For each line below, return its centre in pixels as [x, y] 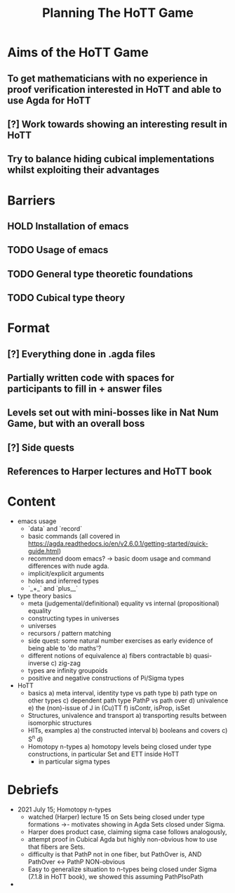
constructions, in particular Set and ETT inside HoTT [103, 754]
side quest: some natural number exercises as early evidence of [120, 641]
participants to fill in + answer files [85, 389]
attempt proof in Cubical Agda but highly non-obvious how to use [122, 839]
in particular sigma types [74, 762]
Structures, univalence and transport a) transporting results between [127, 716]
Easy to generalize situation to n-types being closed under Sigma [122, 869]
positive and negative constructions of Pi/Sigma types [106, 678]
